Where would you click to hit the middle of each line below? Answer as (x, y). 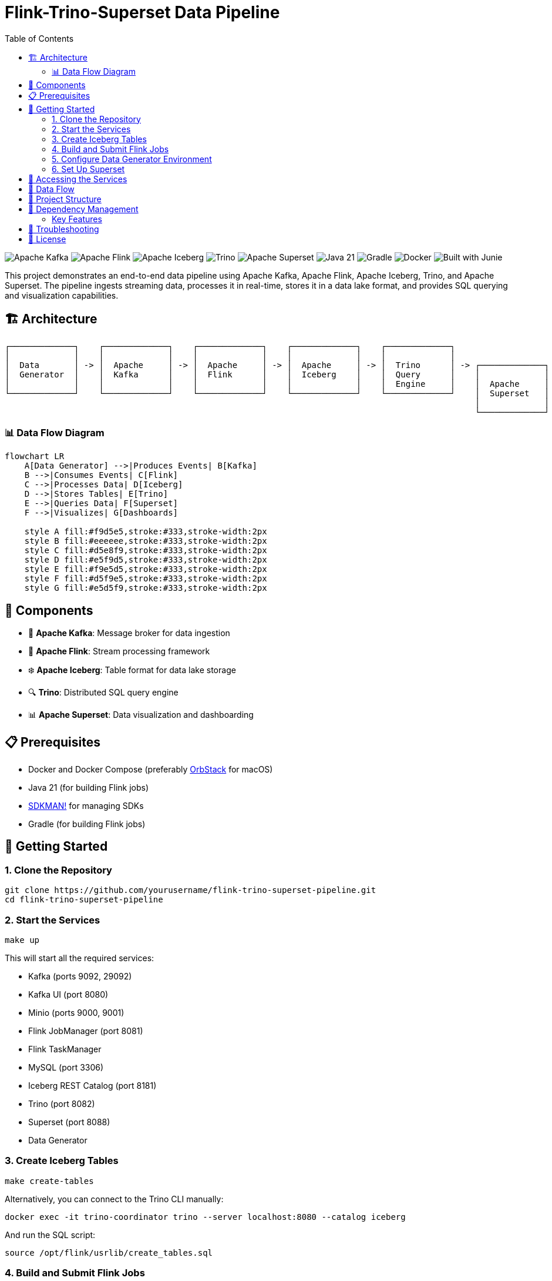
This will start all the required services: (80, 958)
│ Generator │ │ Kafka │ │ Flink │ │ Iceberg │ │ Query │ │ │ (277, 374)
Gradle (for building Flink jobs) (87, 824)
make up (22, 940)
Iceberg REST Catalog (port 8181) (92, 1086)
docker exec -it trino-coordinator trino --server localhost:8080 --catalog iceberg (205, 1217)
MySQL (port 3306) (66, 1067)
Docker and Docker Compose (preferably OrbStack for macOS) (151, 770)
